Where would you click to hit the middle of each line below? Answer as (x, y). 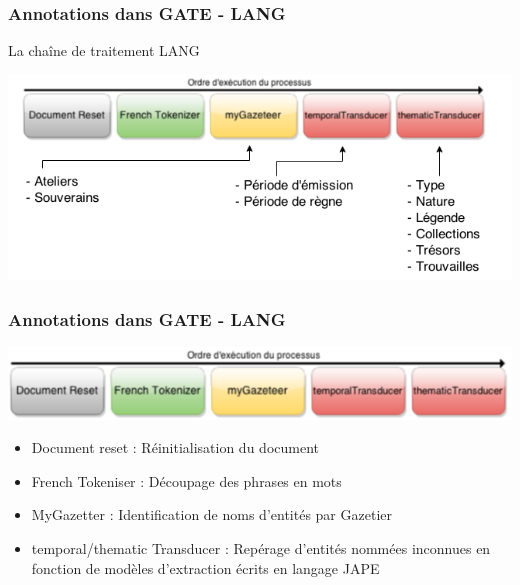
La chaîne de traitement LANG (104, 50)
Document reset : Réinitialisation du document (175, 447)
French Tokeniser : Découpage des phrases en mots (186, 480)
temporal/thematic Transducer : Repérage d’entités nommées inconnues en (261, 548)
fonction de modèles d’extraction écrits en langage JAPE (205, 567)
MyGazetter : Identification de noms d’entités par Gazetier (211, 514)
